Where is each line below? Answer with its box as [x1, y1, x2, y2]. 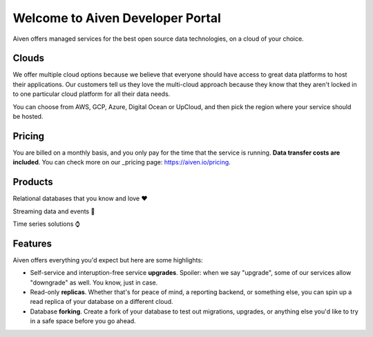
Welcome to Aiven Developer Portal [12, 10, 221, 26]
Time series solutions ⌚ [12, 220, 81, 228]
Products [12, 176, 53, 188]
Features [12, 238, 52, 249]
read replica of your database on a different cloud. [30, 298, 173, 306]
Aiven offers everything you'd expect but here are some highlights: [12, 256, 203, 264]
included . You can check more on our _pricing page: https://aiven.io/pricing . [12, 158, 231, 166]
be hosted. [12, 113, 44, 121]
